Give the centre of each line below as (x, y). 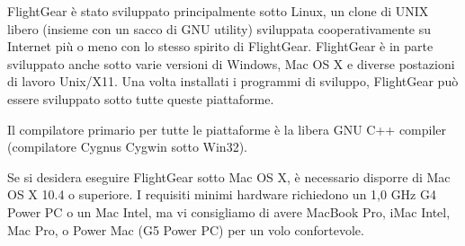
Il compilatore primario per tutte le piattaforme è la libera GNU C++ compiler (227, 129)
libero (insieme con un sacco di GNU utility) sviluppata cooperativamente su (219, 28)
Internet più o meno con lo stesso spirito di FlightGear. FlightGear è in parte (220, 46)
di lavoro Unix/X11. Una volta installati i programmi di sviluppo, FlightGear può (233, 81)
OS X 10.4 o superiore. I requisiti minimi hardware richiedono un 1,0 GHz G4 (222, 194)
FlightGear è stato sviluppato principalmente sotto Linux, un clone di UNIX (218, 11)
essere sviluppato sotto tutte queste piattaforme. (141, 98)
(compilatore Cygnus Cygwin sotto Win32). (127, 147)
